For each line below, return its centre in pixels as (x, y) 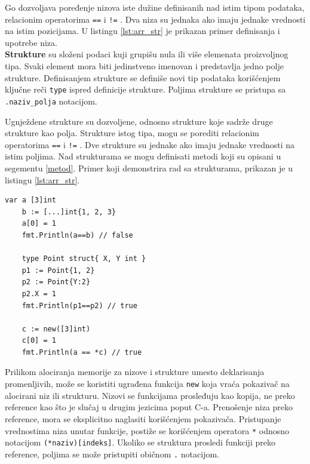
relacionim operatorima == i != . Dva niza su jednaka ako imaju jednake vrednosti (155, 19)
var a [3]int (30, 200)
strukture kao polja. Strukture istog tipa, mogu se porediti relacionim (132, 133)
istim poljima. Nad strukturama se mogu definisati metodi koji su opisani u (143, 156)
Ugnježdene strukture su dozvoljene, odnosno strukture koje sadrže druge (139, 121)
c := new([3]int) (56, 329)
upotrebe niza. (31, 42)
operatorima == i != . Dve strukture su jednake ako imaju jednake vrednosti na (150, 144)
